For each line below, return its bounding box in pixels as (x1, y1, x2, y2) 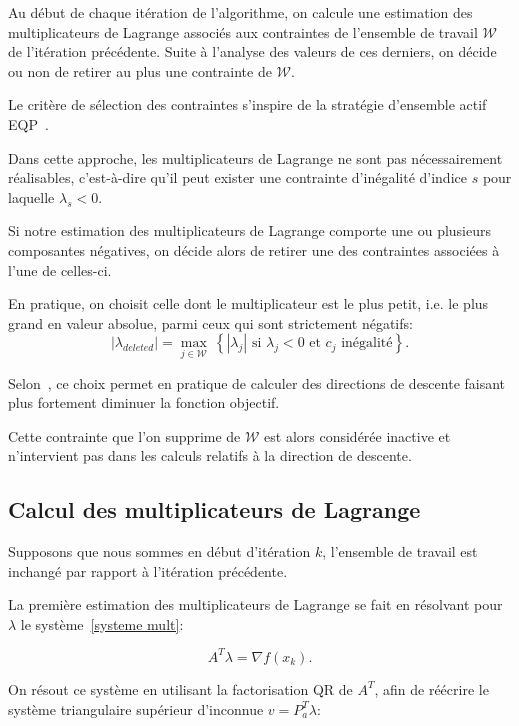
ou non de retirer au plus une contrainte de (8, 60, 272, 81)
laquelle (8, 186, 55, 207)
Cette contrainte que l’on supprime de (8, 425, 241, 446)
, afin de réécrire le (374, 678, 489, 699)
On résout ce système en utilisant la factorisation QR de (8, 678, 353, 699)
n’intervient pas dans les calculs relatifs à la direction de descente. (8, 445, 412, 466)
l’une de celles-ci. (8, 259, 112, 280)
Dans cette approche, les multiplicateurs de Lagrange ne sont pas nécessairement (8, 147, 503, 168)
